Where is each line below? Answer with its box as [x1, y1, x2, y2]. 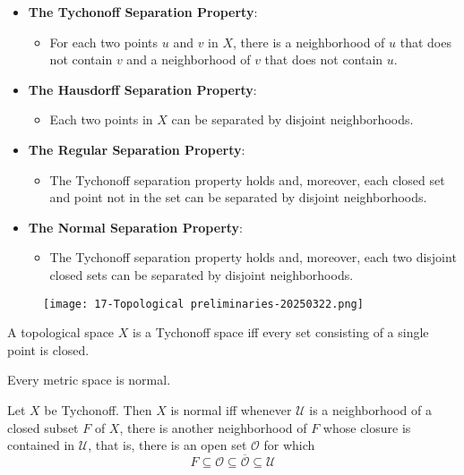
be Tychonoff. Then [44, 400, 152, 419]
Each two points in [49, 110, 153, 129]
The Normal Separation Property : [28, 217, 243, 236]
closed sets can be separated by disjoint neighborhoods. [49, 265, 354, 284]
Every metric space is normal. [7, 370, 171, 389]
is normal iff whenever [170, 400, 292, 419]
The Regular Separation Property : [28, 140, 245, 158]
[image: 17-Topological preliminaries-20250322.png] [43, 297, 364, 310]
